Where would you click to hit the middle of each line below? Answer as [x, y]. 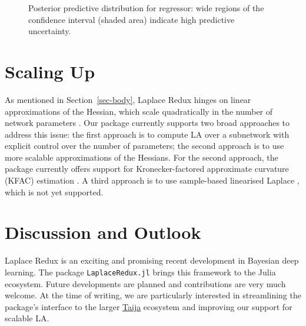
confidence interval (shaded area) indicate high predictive [132, 19]
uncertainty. [50, 31]
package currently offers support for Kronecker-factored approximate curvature [147, 169]
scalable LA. [27, 318]
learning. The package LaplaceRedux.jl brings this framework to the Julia [140, 272]
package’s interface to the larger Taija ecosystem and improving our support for [149, 306]
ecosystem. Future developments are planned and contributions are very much [145, 283]
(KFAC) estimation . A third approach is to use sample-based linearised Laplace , [152, 180]
